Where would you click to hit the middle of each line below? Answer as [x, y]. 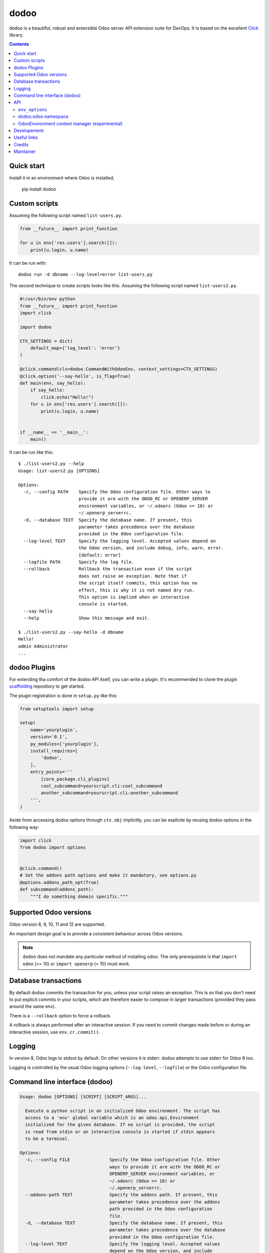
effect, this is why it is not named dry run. [136, 590]
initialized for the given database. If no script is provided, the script [120, 1125]
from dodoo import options [53, 847]
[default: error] [99, 555]
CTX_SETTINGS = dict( [46, 341]
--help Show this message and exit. [86, 618]
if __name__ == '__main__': [54, 432]
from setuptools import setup [57, 709]
